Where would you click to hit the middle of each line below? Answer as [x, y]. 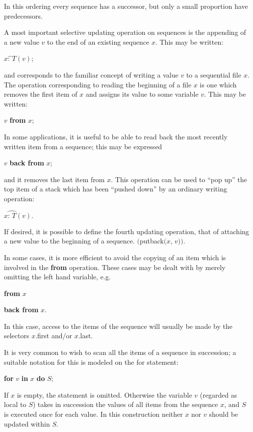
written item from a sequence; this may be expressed [83, 146]
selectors [17, 336]
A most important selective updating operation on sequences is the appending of [125, 32]
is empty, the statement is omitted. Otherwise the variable [104, 394]
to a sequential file [214, 74]
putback [152, 241]
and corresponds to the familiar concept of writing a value [91, 74]
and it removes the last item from [54, 179]
